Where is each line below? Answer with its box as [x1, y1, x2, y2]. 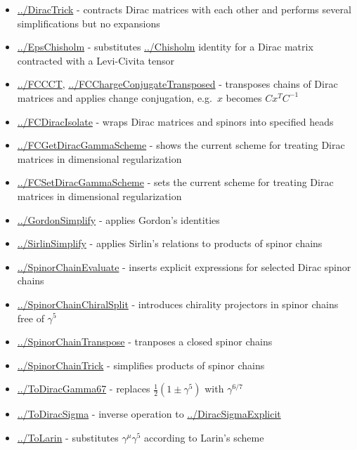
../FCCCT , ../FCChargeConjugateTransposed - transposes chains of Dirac [17, 77, 338, 91]
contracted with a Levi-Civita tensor [17, 53, 174, 67]
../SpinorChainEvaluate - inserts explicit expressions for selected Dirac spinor [17, 259, 351, 274]
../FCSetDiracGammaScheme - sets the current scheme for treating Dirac [17, 175, 334, 190]
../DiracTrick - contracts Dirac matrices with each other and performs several [17, 2, 351, 16]
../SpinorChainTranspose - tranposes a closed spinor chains [17, 334, 273, 349]
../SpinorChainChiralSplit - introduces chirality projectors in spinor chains [17, 296, 339, 311]
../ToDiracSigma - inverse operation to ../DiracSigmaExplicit [17, 406, 281, 421]
